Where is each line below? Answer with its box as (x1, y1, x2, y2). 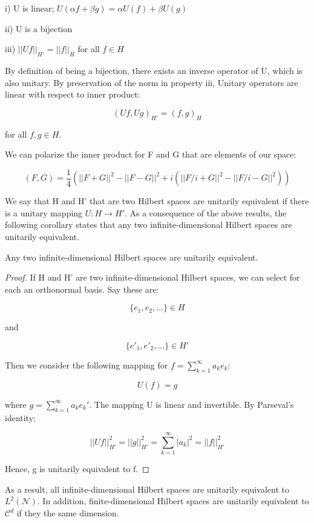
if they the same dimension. (16, 507, 119, 519)
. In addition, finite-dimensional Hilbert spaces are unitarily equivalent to (37, 495, 309, 507)
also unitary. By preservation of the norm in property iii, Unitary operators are (5, 76, 298, 88)
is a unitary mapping (5, 206, 83, 219)
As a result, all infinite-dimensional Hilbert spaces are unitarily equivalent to (5, 482, 289, 495)
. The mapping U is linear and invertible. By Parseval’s (89, 398, 294, 410)
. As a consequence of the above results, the (124, 206, 287, 219)
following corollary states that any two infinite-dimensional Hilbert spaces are (5, 218, 292, 231)
